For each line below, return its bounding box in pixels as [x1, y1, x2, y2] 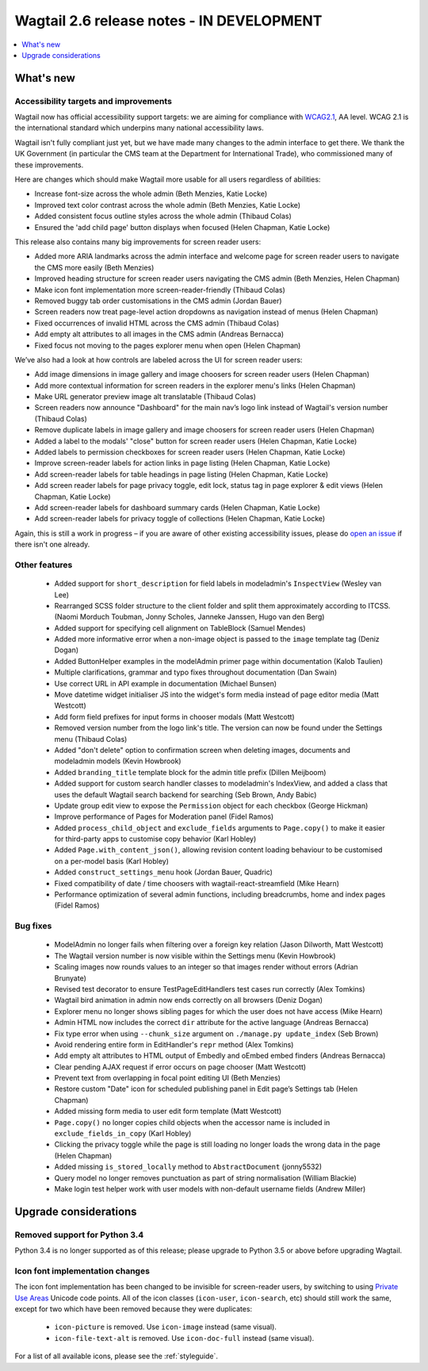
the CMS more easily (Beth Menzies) [34, 263, 155, 272]
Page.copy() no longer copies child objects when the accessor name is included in [54, 1117, 331, 1127]
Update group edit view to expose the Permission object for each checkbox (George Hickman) [54, 801, 369, 810]
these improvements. [14, 159, 84, 170]
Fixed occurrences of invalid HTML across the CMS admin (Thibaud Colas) [34, 318, 280, 328]
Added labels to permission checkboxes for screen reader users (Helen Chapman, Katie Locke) [34, 447, 346, 457]
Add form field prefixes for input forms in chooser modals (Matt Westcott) [54, 712, 295, 721]
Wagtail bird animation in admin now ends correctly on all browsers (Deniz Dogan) [54, 996, 323, 1005]
